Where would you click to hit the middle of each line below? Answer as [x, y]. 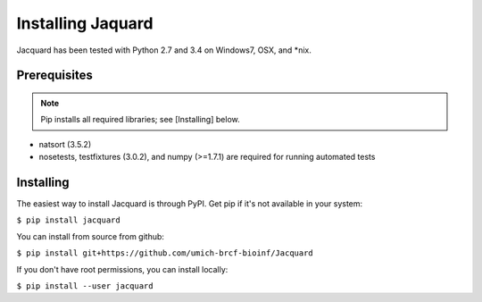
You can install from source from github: [91, 236]
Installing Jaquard [85, 23]
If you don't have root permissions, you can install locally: [122, 269]
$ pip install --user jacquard [85, 285]
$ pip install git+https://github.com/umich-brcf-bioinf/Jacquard [165, 253]
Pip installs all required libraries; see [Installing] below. [140, 120]
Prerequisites [54, 75]
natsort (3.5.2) [65, 144]
